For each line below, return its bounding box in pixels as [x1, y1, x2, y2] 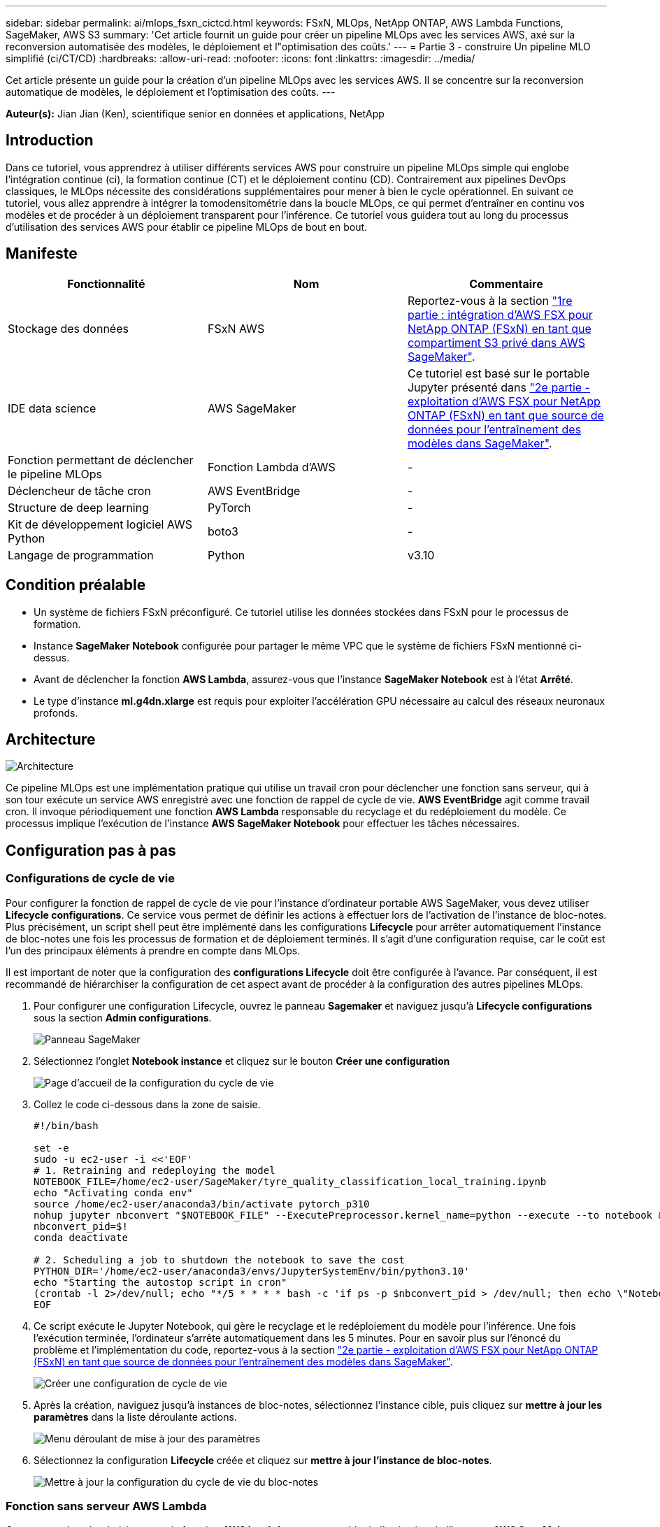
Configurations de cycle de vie [6, 871, 175, 886]
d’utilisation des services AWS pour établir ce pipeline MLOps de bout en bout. [6, 220, 368, 233]
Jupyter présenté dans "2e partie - [407, 380, 590, 394]
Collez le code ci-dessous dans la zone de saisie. [34, 1098, 261, 1110]
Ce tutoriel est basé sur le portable [407, 366, 590, 380]
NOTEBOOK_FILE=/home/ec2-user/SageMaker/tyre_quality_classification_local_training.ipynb [34, 1175, 547, 1187]
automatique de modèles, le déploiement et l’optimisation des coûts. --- [6, 86, 336, 98]
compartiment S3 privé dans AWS [407, 335, 585, 350]
